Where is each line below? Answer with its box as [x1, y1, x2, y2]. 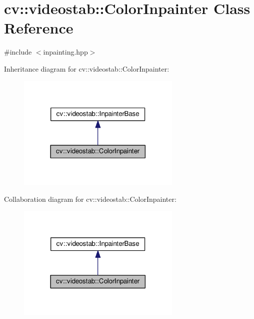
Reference [4, 18, 73, 38]
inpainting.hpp [43, 47, 88, 57]
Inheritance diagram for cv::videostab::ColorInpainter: [4, 63, 169, 74]
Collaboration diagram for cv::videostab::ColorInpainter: [4, 193, 176, 204]
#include [4, 47, 32, 57]
